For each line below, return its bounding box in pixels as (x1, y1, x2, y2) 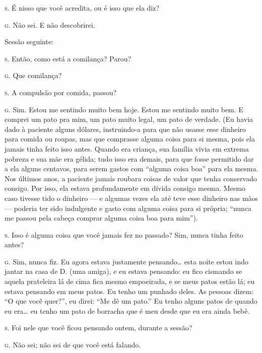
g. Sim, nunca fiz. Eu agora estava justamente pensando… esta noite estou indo (5, 256, 248, 266)
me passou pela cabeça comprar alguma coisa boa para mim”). (5, 213, 198, 223)
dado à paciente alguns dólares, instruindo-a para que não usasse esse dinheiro (5, 123, 246, 134)
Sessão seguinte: (5, 36, 54, 47)
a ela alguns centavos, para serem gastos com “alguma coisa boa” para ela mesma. (5, 163, 258, 174)
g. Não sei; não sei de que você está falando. (5, 339, 141, 350)
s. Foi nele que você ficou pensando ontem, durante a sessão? (5, 322, 192, 333)
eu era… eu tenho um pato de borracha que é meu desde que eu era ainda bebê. (5, 305, 250, 316)
